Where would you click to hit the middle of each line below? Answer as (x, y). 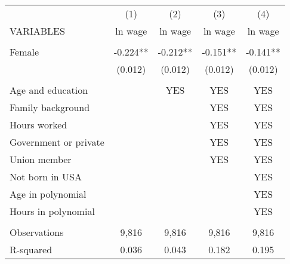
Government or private (57, 142)
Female (24, 52)
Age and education (49, 90)
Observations (37, 232)
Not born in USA (46, 176)
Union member (41, 159)
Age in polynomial (48, 194)
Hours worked (38, 125)
